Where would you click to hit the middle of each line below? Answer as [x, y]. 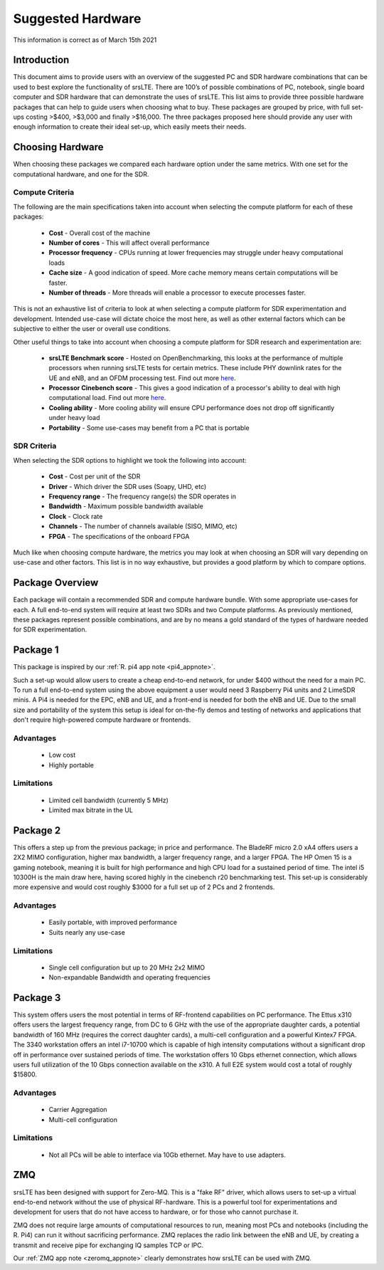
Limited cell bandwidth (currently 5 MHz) [108, 800]
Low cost [62, 755]
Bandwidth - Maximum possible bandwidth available [126, 506]
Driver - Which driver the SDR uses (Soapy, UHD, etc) [128, 486]
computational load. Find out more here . [107, 398]
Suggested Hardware [77, 19]
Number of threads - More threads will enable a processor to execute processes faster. [177, 293]
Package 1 [36, 650]
